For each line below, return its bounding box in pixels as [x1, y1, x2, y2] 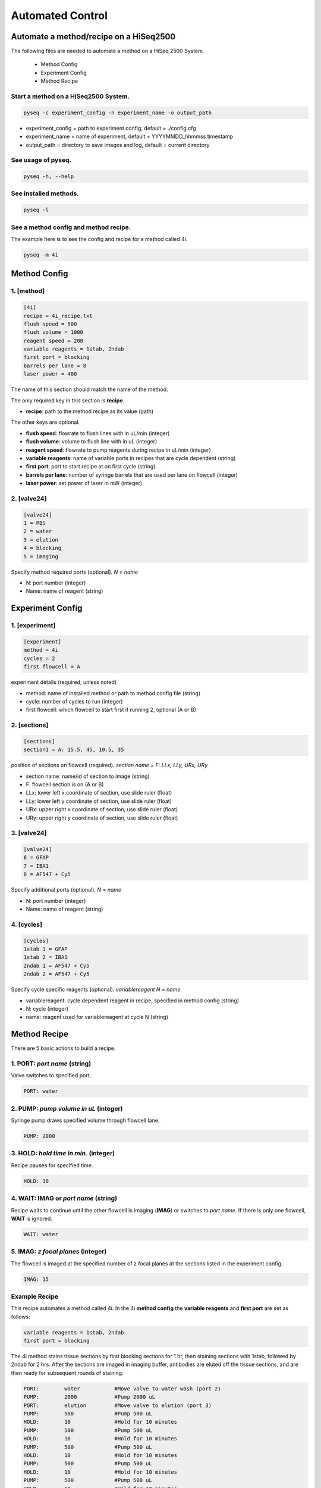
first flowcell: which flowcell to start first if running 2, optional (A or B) [26, 706, 196, 714]
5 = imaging [23, 553, 59, 559]
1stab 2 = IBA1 [23, 954, 68, 961]
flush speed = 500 [23, 320, 77, 327]
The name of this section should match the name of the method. [11, 386, 169, 393]
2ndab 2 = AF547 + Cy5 [23, 971, 90, 977]
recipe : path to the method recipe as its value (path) [26, 408, 154, 415]
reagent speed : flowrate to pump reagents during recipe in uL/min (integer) [26, 446, 211, 454]
